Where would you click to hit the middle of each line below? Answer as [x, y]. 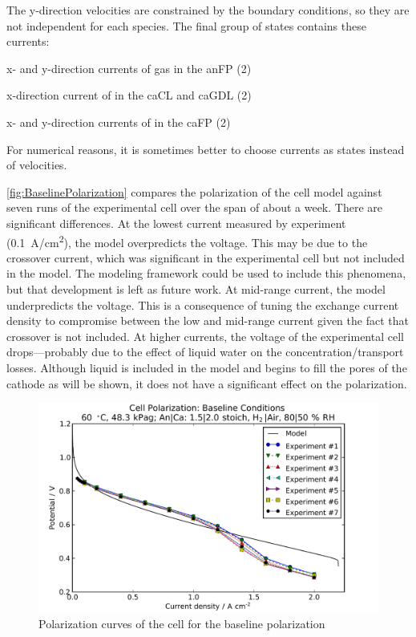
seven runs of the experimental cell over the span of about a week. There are [194, 207]
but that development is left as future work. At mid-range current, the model [196, 288]
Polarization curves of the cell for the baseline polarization [182, 624]
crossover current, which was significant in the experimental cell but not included [206, 257]
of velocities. [37, 165]
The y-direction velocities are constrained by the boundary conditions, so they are [208, 10]
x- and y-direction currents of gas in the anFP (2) [129, 68]
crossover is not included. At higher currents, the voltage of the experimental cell [205, 336]
